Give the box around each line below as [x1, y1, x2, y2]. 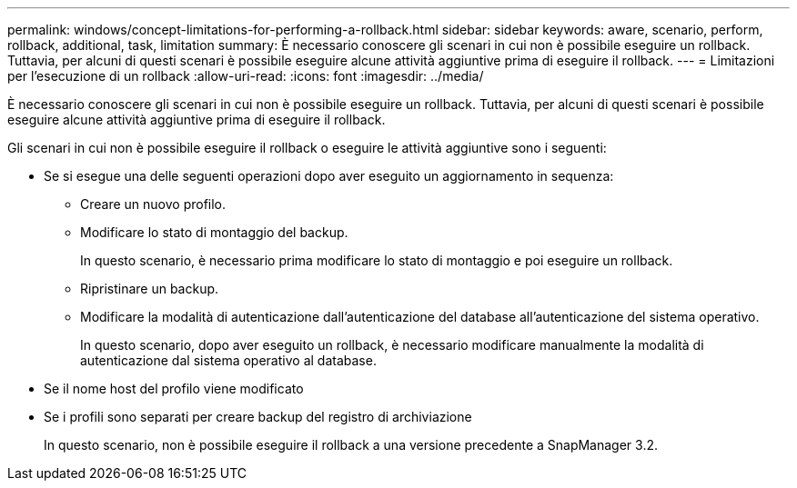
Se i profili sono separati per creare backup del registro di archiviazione [44, 409, 472, 424]
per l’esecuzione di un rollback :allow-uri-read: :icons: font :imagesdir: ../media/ [7, 68, 484, 84]
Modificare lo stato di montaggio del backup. [80, 224, 348, 240]
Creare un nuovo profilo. [80, 196, 227, 212]
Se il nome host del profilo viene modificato [44, 381, 304, 396]
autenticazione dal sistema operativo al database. [80, 353, 377, 368]
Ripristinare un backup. [80, 281, 219, 296]
